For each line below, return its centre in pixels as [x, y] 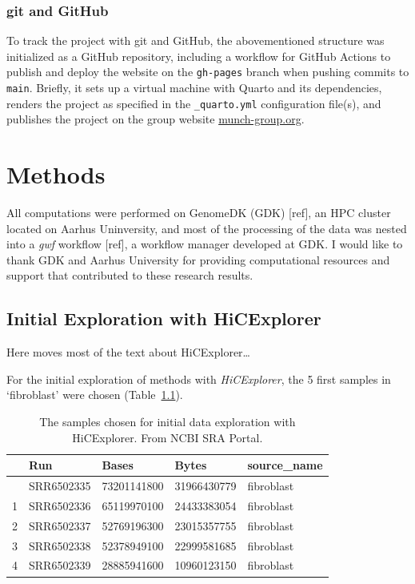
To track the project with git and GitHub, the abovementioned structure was [196, 40]
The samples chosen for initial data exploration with [168, 422]
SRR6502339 [60, 565]
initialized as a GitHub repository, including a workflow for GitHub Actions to [199, 56]
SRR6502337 [60, 525]
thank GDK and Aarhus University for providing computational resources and [198, 259]
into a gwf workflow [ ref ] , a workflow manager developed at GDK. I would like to [205, 244]
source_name [285, 465]
